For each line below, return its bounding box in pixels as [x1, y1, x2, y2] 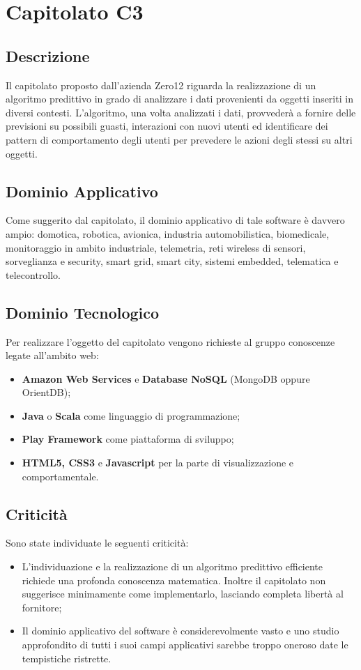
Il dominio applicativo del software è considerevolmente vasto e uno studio [22, 623, 339, 638]
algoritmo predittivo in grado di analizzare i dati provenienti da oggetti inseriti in [6, 91, 353, 106]
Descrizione [6, 45, 90, 66]
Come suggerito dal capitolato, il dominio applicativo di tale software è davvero [6, 213, 345, 227]
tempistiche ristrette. [22, 650, 112, 665]
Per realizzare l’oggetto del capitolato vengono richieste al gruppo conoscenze [6, 334, 335, 349]
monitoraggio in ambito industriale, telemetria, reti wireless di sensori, [6, 240, 306, 254]
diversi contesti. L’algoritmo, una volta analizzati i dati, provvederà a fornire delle [6, 105, 356, 119]
